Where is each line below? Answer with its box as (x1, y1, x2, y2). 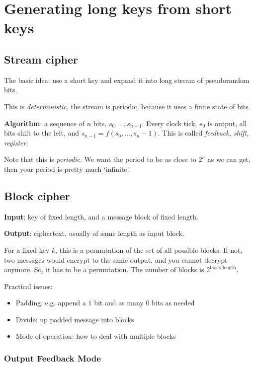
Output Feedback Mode (4, 352, 101, 364)
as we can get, (207, 154, 251, 164)
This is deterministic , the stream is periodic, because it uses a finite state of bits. (4, 101, 251, 111)
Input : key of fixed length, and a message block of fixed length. (4, 211, 198, 221)
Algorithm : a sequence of (4, 118, 85, 128)
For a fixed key (4, 244, 50, 255)
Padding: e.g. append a (15, 297, 86, 308)
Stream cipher (4, 51, 79, 67)
